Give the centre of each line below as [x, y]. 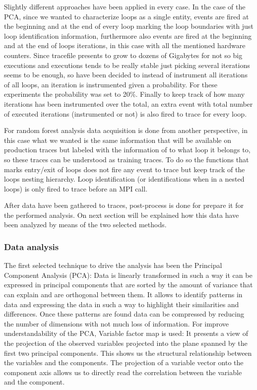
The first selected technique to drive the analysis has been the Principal [113, 265]
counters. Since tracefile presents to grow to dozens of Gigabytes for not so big [123, 55]
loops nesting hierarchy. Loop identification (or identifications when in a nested [124, 179]
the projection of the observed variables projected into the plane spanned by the [126, 343]
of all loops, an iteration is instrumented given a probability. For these [111, 84]
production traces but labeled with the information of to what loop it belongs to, [127, 150]
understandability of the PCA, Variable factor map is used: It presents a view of [126, 333]
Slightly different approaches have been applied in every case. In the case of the [125, 6]
